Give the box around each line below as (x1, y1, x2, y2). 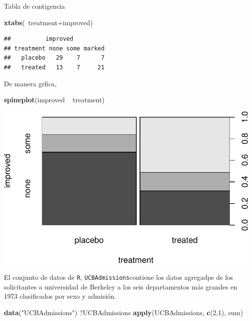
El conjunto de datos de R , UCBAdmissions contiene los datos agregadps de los (4, 272, 234, 282)
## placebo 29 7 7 (4, 54, 105, 62)
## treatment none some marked (4, 45, 105, 52)
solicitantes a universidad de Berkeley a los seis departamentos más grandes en (4, 281, 237, 291)
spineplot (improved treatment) (4, 95, 105, 105)
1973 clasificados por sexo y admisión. (4, 291, 116, 301)
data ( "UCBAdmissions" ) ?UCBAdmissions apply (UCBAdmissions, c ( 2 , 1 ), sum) (4, 307, 243, 317)
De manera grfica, (4, 78, 57, 88)
